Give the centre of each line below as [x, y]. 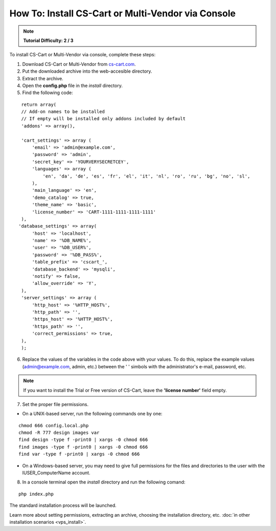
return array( [39, 104]
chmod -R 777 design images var [59, 433]
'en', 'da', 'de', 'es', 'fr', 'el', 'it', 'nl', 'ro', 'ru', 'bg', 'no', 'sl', [146, 176]
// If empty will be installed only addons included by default [103, 119]
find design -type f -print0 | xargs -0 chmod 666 [83, 440]
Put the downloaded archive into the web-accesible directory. [87, 71]
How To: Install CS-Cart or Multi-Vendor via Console [123, 13]
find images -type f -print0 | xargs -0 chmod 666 [83, 447]
